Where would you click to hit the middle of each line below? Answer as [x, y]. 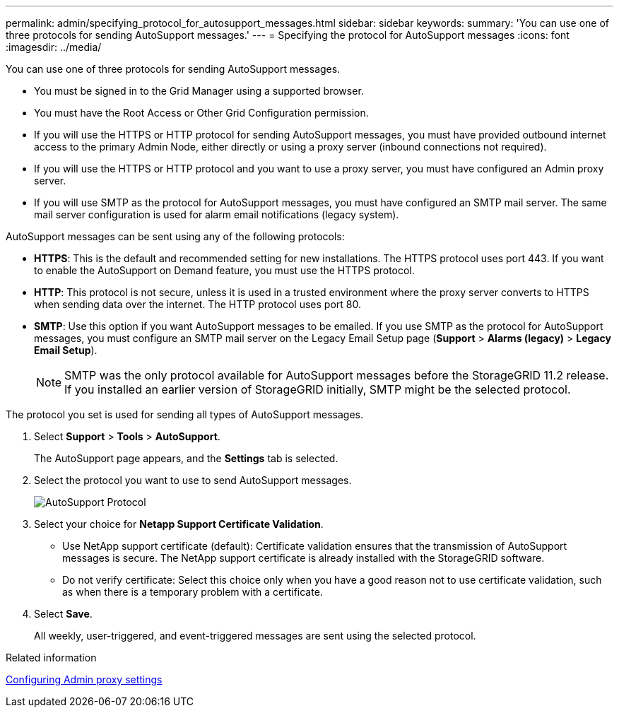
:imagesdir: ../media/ [54, 47]
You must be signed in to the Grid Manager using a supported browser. [199, 91]
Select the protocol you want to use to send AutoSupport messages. [193, 480]
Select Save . [63, 614]
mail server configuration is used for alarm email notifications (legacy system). [217, 214]
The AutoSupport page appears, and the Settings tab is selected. [186, 458]
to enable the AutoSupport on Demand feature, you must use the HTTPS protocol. [224, 270]
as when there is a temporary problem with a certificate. [193, 592]
